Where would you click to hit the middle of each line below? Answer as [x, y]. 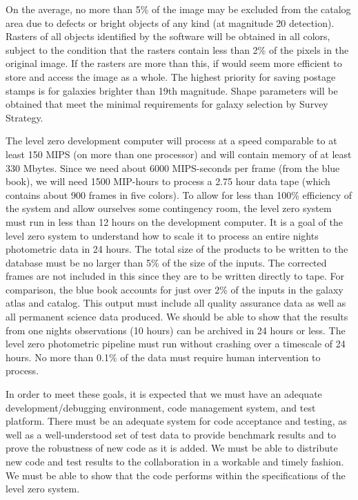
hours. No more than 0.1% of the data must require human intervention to [163, 357]
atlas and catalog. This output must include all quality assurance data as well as [176, 303]
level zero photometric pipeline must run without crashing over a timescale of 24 [176, 344]
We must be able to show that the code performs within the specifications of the [176, 475]
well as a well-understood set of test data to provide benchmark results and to [171, 434]
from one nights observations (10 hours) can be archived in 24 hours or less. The [176, 330]
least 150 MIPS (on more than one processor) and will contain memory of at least [179, 154]
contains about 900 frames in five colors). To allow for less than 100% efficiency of [179, 194]
